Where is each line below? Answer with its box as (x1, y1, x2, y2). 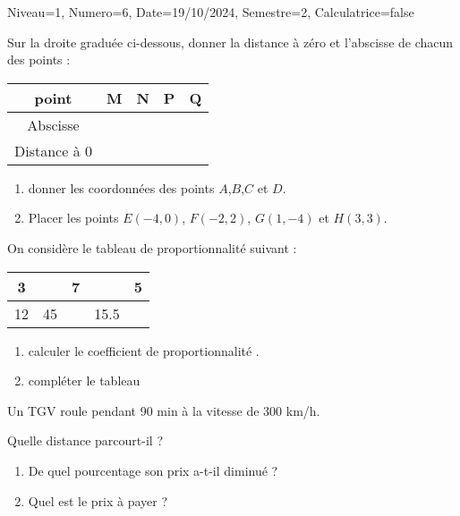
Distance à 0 (14, 140, 92, 161)
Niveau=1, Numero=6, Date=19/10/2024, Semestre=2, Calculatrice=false (7, 3, 414, 21)
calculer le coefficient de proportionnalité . (28, 341, 260, 360)
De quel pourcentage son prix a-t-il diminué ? (28, 461, 278, 479)
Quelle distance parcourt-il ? (7, 431, 163, 450)
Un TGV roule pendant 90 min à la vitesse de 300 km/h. (7, 401, 320, 419)
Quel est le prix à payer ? (28, 491, 168, 510)
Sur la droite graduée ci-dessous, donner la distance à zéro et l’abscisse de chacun (7, 32, 454, 51)
